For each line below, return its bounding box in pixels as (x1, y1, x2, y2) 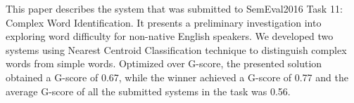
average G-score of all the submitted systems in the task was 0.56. (6, 83, 291, 98)
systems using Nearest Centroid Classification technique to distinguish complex (6, 42, 347, 57)
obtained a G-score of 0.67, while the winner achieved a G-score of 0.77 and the (6, 69, 348, 84)
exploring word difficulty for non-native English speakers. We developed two (6, 29, 334, 43)
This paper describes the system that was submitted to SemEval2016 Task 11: (6, 1, 343, 15)
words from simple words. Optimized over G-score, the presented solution (6, 56, 322, 71)
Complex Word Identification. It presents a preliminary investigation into (6, 15, 322, 29)
